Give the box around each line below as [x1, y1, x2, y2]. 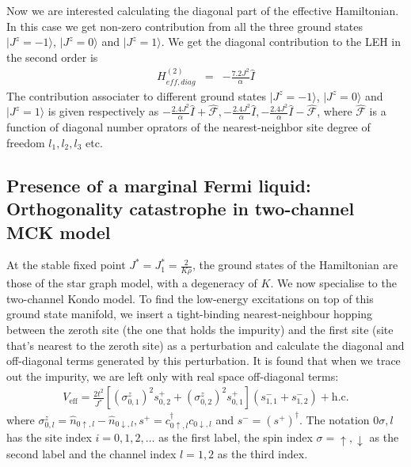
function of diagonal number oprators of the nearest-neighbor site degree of [6, 119, 371, 135]
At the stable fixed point [6, 256, 126, 273]
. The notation [299, 411, 370, 427]
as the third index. [217, 446, 308, 462]
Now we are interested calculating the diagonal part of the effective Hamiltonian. [6, 2, 399, 18]
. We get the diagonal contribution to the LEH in [161, 33, 401, 50]
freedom [6, 134, 45, 150]
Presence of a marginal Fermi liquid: [6, 173, 311, 197]
